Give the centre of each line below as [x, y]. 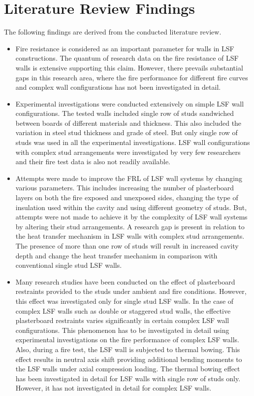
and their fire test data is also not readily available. [93, 162]
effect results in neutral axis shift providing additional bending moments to [129, 359]
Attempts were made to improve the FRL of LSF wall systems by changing [129, 178]
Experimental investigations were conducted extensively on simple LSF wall [130, 103]
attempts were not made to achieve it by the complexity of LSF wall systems [131, 217]
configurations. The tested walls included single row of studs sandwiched [125, 113]
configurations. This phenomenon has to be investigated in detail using [122, 330]
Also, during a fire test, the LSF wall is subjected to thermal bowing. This [128, 349]
